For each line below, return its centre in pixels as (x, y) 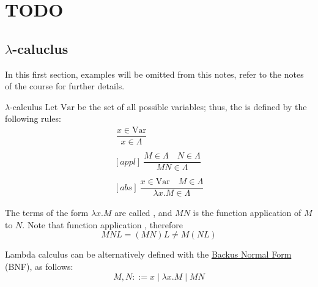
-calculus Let (34, 106)
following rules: (33, 118)
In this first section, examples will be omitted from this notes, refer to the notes (154, 74)
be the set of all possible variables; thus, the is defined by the (192, 106)
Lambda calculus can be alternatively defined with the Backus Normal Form (148, 254)
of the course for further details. (65, 86)
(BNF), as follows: (39, 266)
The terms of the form (47, 213)
